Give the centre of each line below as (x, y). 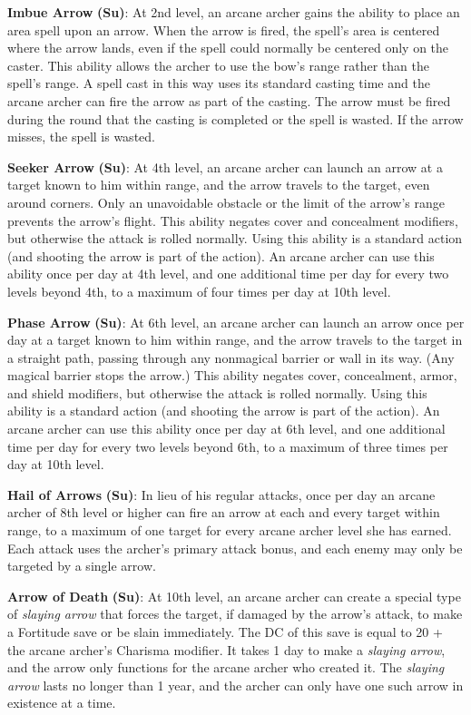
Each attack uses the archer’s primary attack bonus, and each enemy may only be (235, 548)
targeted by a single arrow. (82, 566)
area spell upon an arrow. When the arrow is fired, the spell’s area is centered (224, 29)
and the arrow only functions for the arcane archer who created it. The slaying (226, 667)
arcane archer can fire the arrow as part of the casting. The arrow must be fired (229, 100)
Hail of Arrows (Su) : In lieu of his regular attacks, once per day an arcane (221, 494)
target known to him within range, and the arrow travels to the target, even (219, 185)
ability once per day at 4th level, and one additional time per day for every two (228, 274)
